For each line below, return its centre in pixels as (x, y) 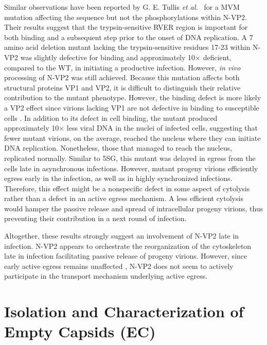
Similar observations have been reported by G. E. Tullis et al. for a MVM (122, 7)
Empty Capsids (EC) (80, 331)
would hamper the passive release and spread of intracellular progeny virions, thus (134, 208)
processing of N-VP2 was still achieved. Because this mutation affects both (122, 77)
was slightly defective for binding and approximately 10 (108, 57)
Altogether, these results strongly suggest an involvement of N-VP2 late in (122, 236)
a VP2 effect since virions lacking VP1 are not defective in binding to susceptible (132, 107)
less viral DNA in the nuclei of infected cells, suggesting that (162, 128)
